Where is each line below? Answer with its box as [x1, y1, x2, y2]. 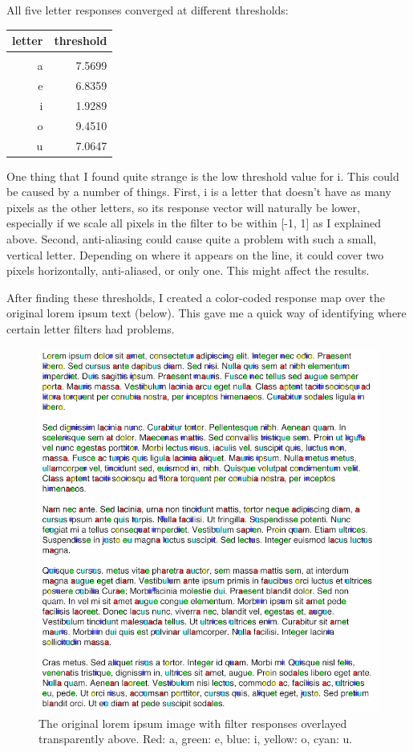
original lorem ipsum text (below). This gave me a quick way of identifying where [6, 304, 407, 321]
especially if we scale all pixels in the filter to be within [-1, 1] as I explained [6, 215, 381, 231]
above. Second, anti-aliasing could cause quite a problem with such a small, [6, 231, 377, 247]
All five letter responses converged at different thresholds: [6, 2, 289, 18]
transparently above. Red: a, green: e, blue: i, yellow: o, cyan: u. [38, 730, 353, 747]
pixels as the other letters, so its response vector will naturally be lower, [6, 198, 360, 215]
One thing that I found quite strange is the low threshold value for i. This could [6, 167, 399, 184]
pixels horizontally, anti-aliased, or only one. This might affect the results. [6, 262, 370, 279]
